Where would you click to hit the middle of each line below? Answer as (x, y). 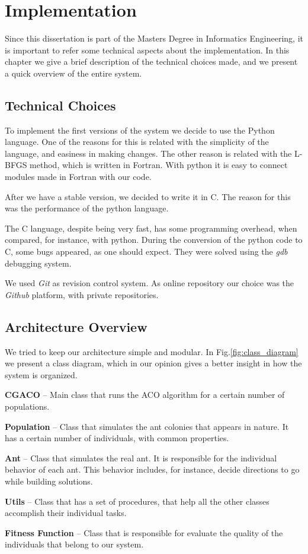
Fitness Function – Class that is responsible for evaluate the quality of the (144, 532)
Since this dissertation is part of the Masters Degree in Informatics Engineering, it (154, 38)
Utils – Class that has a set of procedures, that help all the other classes (137, 501)
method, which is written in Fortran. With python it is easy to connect (159, 165)
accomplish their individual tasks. (66, 513)
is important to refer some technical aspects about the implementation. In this (147, 50)
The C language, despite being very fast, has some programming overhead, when (151, 228)
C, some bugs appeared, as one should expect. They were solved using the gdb (146, 251)
